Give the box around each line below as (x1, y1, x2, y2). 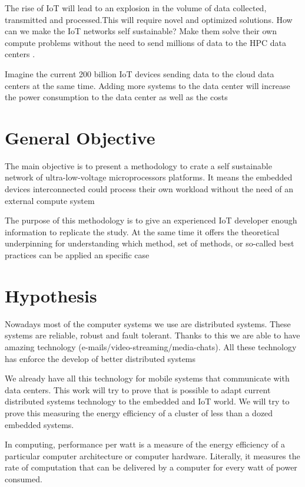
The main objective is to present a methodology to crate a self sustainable (5, 159, 272, 172)
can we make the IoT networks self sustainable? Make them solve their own (5, 25, 277, 37)
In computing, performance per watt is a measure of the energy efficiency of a (5, 438, 285, 450)
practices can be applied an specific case (5, 249, 150, 261)
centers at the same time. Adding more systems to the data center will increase (5, 79, 290, 91)
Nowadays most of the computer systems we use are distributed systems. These (5, 317, 291, 330)
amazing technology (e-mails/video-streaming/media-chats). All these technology (5, 340, 297, 353)
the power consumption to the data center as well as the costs (5, 91, 228, 103)
